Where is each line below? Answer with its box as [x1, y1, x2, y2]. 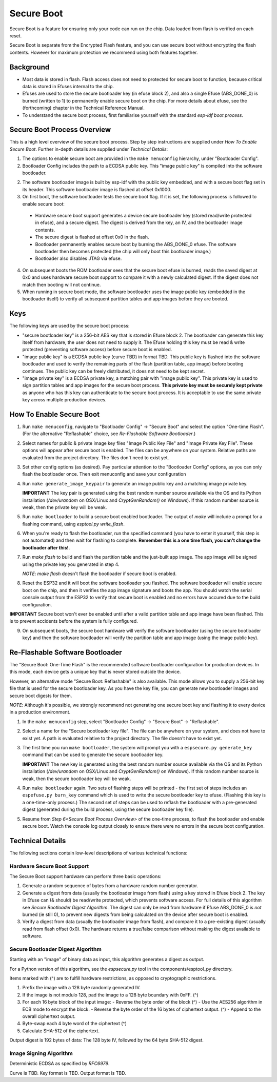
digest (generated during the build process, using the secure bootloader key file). [22, 806, 194, 812]
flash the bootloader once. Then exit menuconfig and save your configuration [22, 471, 187, 477]
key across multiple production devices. [22, 397, 107, 403]
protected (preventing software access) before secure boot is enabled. [22, 346, 172, 353]
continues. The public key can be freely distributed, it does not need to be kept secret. [22, 368, 205, 374]
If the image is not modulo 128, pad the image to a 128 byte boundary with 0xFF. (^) [22, 992, 199, 998]
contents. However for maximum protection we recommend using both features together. [9, 49, 198, 55]
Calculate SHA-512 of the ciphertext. [22, 1028, 100, 1034]
